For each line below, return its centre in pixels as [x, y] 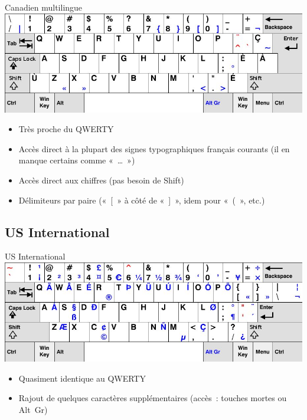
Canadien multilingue [44, 7]
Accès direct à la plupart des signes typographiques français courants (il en [154, 148]
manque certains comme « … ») [77, 160]
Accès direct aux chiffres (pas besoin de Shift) [101, 180]
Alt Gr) [33, 409]
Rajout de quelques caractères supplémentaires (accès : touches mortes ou [153, 398]
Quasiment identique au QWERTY [82, 378]
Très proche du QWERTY [66, 129]
